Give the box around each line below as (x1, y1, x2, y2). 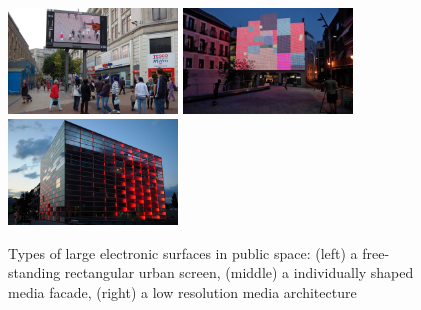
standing (8, 262, 61, 283)
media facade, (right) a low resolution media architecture (8, 281, 357, 302)
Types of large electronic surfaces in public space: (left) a (8, 242, 358, 263)
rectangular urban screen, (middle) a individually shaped (64, 262, 414, 283)
